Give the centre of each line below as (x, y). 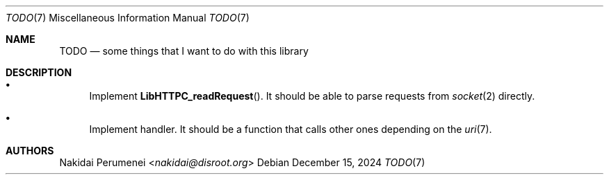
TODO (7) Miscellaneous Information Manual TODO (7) (128, 18)
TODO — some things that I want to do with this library (184, 51)
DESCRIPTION (39, 72)
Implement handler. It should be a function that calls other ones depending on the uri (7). (291, 129)
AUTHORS (30, 151)
